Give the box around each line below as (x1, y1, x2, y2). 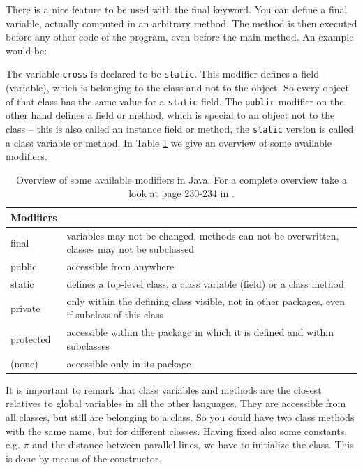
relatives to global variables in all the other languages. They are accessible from (6, 396, 346, 411)
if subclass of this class (66, 307, 164, 322)
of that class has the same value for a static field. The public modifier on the (6, 94, 344, 108)
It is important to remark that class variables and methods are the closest (6, 382, 322, 397)
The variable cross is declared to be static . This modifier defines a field (6, 66, 319, 81)
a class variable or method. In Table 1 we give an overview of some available (6, 135, 332, 149)
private (10, 300, 40, 315)
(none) (10, 355, 38, 370)
